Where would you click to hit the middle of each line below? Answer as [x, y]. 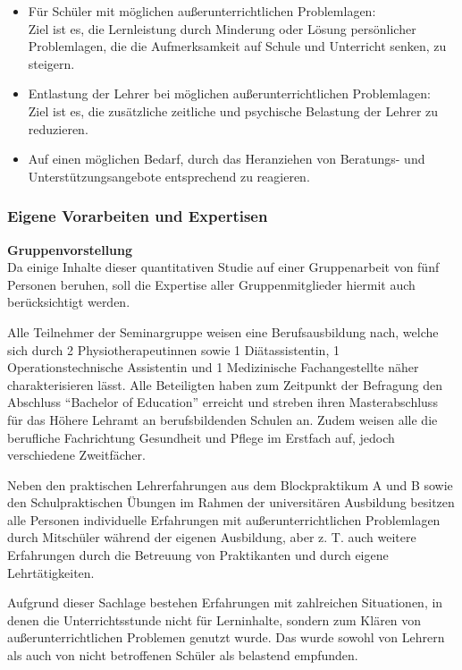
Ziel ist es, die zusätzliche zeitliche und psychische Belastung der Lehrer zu [233, 110]
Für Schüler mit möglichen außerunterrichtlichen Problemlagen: [202, 11]
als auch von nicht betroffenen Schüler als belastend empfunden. [183, 655]
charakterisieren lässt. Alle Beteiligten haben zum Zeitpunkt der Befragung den [225, 384]
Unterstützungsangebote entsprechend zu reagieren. [169, 176]
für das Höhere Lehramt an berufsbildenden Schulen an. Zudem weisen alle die [223, 419]
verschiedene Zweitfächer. [76, 455]
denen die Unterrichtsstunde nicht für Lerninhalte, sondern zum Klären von [214, 619]
